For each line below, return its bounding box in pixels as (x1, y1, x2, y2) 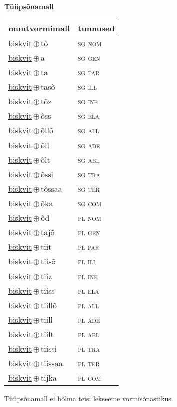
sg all (78, 124, 99, 136)
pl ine (78, 269, 98, 282)
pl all (78, 299, 99, 311)
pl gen (78, 226, 100, 238)
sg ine (78, 95, 98, 107)
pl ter (78, 357, 100, 369)
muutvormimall (8, 22, 70, 34)
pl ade (78, 313, 100, 325)
